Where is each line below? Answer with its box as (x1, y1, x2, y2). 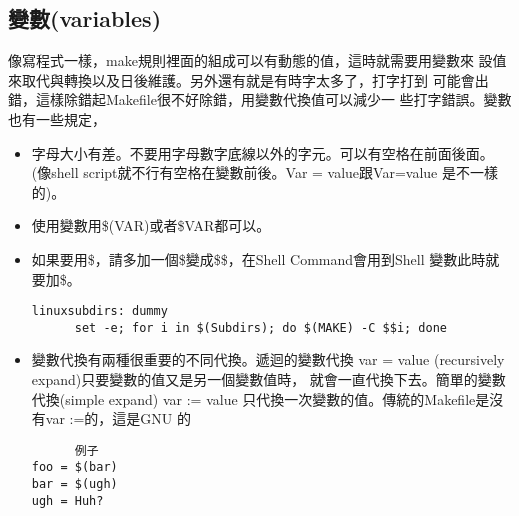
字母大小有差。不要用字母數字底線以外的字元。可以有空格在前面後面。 (31, 142, 494, 163)
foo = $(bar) (31, 460, 118, 475)
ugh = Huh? (31, 493, 104, 508)
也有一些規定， (8, 108, 106, 129)
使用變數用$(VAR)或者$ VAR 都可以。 (31, 215, 271, 236)
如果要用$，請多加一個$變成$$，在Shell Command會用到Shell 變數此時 (31, 248, 486, 269)
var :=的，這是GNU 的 (45, 408, 191, 429)
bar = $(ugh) (31, 477, 118, 492)
